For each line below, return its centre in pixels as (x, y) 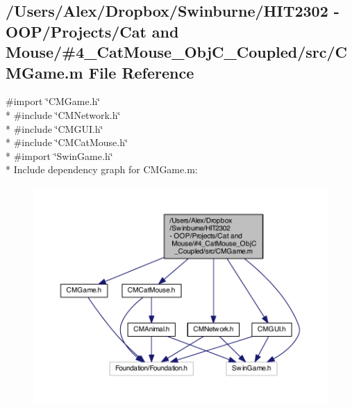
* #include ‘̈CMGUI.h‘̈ (55, 128)
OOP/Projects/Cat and (92, 31)
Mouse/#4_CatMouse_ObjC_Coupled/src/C (177, 52)
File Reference (141, 72)
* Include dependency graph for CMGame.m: (102, 169)
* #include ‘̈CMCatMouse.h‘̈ (67, 142)
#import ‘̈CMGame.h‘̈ (53, 101)
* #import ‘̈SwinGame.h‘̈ (59, 155)
